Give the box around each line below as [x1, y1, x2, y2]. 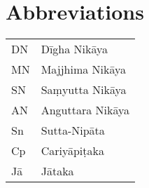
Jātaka [41, 163, 74, 180]
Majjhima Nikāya [41, 61, 127, 78]
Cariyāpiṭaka [41, 142, 104, 159]
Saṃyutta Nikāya [41, 81, 127, 98]
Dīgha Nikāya [41, 41, 108, 58]
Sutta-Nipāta [41, 122, 105, 139]
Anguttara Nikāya [41, 102, 129, 119]
